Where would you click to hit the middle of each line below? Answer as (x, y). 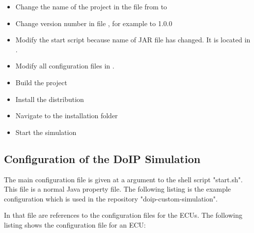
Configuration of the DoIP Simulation (102, 158)
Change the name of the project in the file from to (91, 6)
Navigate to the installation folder (67, 116)
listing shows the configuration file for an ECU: (75, 224)
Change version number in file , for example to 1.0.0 (94, 23)
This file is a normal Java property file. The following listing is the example (117, 189)
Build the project (41, 82)
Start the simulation (46, 132)
